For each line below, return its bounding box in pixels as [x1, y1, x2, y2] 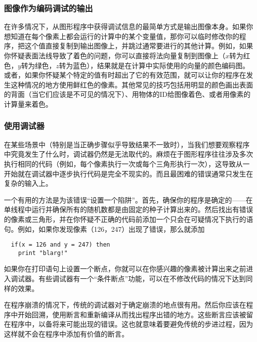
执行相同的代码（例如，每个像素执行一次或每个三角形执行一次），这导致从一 [4, 158, 250, 169]
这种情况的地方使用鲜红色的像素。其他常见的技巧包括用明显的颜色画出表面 [10, 79, 253, 89]
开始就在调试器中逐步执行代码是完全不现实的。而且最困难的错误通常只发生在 [4, 168, 253, 178]
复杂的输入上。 [4, 178, 52, 188]
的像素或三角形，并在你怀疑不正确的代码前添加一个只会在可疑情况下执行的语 [4, 214, 253, 224]
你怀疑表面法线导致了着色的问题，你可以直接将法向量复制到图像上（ [4, 50, 225, 60]
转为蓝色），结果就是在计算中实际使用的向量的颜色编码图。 [59, 60, 250, 70]
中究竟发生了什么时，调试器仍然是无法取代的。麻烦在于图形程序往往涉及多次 [4, 149, 253, 159]
